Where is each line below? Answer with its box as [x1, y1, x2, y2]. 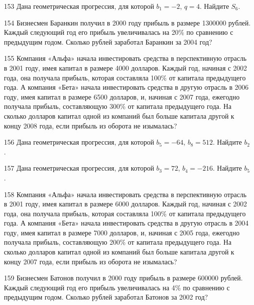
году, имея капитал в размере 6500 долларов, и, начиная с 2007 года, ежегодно [4, 91, 240, 102]
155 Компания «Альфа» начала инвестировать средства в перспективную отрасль [4, 53, 247, 63]
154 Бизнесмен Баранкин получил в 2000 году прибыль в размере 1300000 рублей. [4, 17, 251, 27]
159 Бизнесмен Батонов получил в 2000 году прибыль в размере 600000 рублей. [4, 273, 243, 283]
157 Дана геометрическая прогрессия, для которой [4, 163, 154, 173]
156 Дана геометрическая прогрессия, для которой [4, 137, 154, 147]
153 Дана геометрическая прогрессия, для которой [4, 1, 154, 11]
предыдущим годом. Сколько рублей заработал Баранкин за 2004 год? [4, 36, 212, 47]
